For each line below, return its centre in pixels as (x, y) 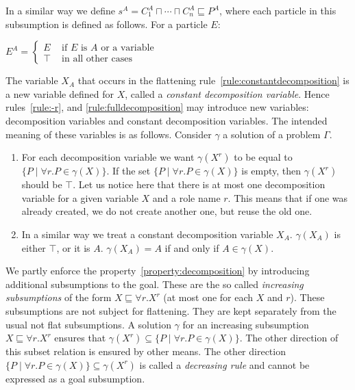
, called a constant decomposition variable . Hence (227, 93)
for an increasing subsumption (246, 324)
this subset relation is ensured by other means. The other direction (146, 351)
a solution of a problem (272, 134)
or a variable (127, 48)
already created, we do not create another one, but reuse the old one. (167, 211)
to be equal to (263, 157)
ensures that (80, 338)
